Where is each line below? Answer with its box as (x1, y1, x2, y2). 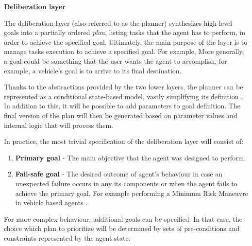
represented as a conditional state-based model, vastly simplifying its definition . (4, 91, 243, 101)
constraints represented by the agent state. (4, 232, 131, 243)
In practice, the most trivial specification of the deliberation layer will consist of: (4, 136, 244, 146)
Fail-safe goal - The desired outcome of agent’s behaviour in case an (15, 169, 223, 179)
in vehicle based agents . (15, 197, 88, 208)
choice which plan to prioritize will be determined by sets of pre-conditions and (4, 223, 239, 233)
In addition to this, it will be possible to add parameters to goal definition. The (4, 101, 240, 111)
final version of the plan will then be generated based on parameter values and (4, 110, 237, 120)
